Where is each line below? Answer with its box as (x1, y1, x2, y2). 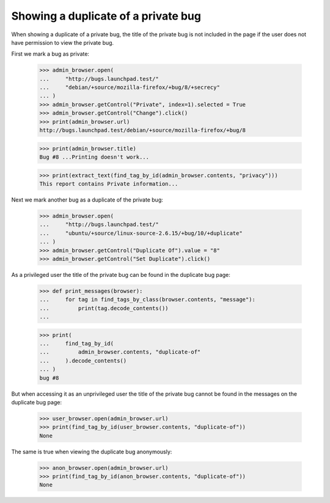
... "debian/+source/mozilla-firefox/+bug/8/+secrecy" (39, 84, 220, 91)
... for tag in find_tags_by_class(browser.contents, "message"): (39, 296, 256, 303)
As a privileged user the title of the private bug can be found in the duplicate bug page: (11, 271, 230, 278)
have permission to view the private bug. (11, 39, 114, 46)
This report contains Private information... (39, 180, 178, 187)
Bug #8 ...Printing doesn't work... (39, 154, 150, 161)
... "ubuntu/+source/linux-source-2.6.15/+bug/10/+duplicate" (39, 230, 243, 236)
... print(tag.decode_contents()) (39, 304, 169, 312)
